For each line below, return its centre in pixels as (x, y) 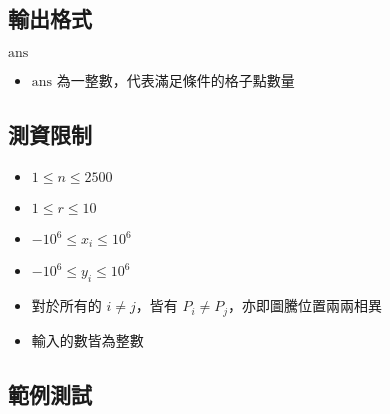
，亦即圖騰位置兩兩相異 (305, 305)
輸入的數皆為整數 (87, 339)
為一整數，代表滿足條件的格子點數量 (175, 80)
